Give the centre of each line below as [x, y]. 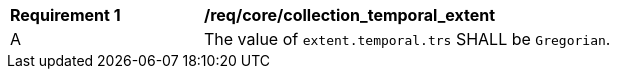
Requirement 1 [65, 15]
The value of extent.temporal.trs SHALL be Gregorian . [407, 39]
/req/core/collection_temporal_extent [350, 15]
